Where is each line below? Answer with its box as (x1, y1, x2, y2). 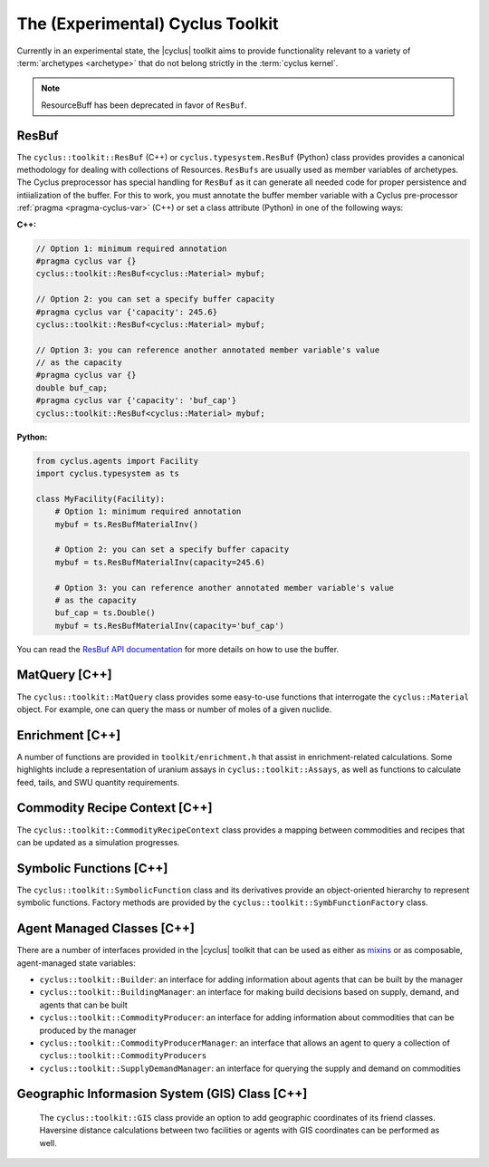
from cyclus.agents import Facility (35, 456, 199, 466)
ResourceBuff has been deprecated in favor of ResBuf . (41, 100, 248, 111)
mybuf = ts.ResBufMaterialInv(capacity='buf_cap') (54, 621, 284, 631)
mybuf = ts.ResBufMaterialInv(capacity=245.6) (54, 557, 266, 567)
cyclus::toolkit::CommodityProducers (39, 1051, 207, 1061)
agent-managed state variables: (16, 957, 136, 969)
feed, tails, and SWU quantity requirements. (16, 776, 180, 787)
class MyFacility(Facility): (35, 494, 166, 504)
